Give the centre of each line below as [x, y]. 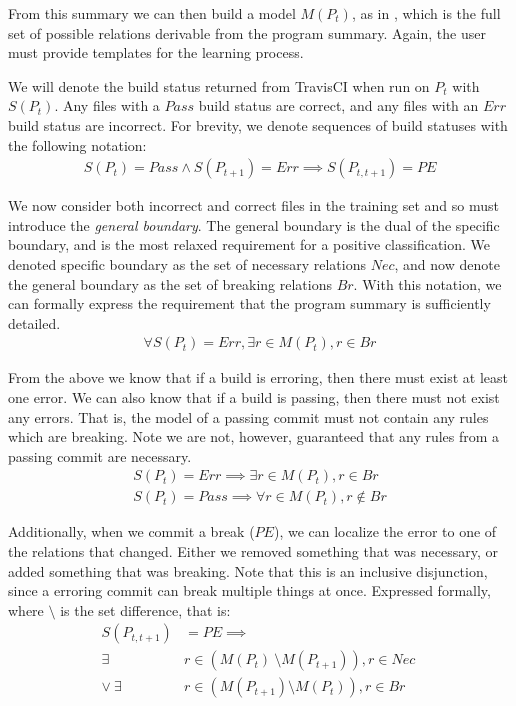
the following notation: [77, 144]
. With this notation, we [427, 283]
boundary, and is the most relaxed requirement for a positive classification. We [249, 244]
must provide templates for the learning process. [156, 52]
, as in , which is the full [426, 13]
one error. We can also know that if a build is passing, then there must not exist [254, 396]
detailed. [34, 322]
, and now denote [447, 263]
